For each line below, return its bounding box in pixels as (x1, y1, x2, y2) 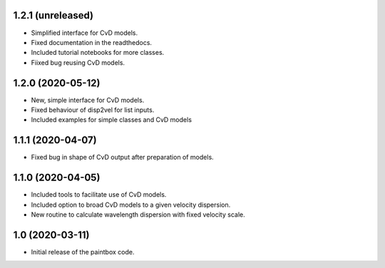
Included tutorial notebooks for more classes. (31, 48, 165, 57)
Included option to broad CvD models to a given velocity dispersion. (31, 200, 231, 209)
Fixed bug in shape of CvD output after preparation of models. (31, 153, 214, 162)
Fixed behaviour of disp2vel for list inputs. (31, 105, 155, 114)
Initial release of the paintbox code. (31, 247, 135, 256)
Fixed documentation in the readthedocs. (31, 38, 153, 46)
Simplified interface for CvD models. (31, 29, 138, 37)
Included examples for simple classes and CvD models (31, 115, 192, 124)
